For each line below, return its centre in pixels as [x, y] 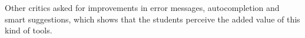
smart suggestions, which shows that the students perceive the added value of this [152, 19]
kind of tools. [29, 30]
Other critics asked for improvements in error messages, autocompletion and [142, 7]
